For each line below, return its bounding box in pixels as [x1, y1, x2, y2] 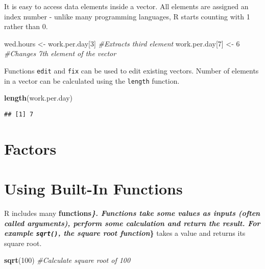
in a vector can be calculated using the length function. [4, 75, 180, 86]
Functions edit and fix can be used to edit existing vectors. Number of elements [4, 65, 259, 76]
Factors [4, 138, 57, 159]
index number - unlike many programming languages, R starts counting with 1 [4, 11, 250, 21]
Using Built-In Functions [4, 178, 183, 199]
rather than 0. [4, 21, 48, 32]
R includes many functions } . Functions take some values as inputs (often [4, 208, 260, 218]
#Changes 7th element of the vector [4, 48, 116, 59]
